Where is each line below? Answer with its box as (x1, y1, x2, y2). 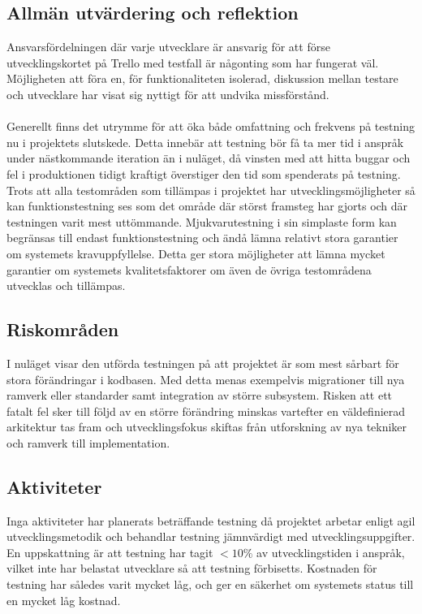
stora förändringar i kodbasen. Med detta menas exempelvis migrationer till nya (6, 370, 405, 387)
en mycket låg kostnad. (6, 591, 121, 608)
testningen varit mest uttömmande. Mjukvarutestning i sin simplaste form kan (6, 213, 397, 230)
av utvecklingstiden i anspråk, (256, 543, 405, 560)
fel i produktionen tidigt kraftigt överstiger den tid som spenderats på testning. (6, 165, 401, 182)
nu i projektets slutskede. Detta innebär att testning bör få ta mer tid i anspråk (6, 133, 404, 150)
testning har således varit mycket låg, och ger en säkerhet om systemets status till (6, 576, 414, 593)
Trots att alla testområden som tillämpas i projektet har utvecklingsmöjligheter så (6, 181, 416, 198)
